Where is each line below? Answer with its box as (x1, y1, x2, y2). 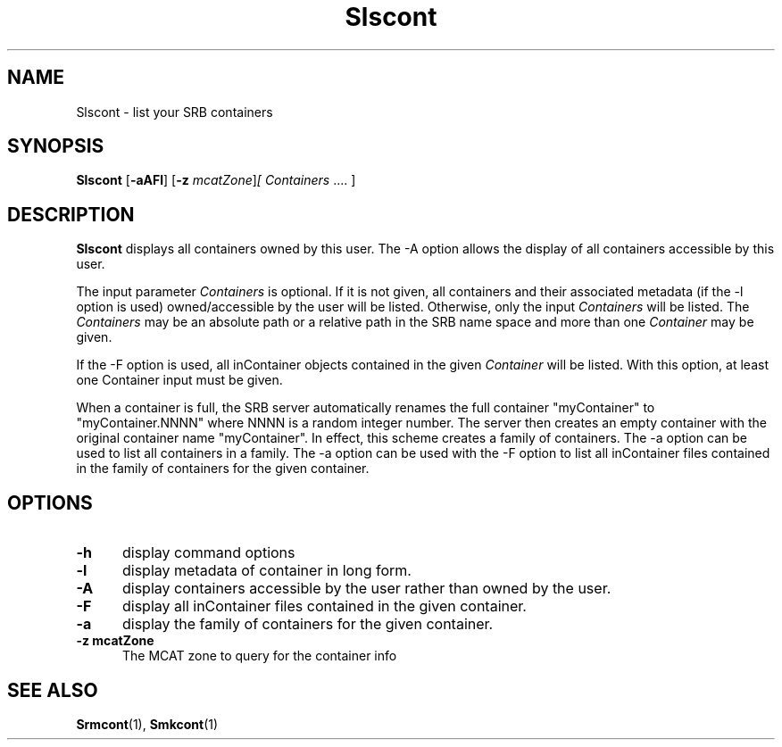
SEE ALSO (7, 678, 98, 701)
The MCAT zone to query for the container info (122, 648, 397, 664)
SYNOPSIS (7, 135, 104, 158)
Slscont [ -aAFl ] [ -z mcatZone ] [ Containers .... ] (76, 172, 356, 188)
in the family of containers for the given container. (76, 461, 370, 477)
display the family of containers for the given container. (121, 615, 494, 634)
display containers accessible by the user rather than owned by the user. (121, 579, 611, 598)
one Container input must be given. (76, 372, 283, 388)
